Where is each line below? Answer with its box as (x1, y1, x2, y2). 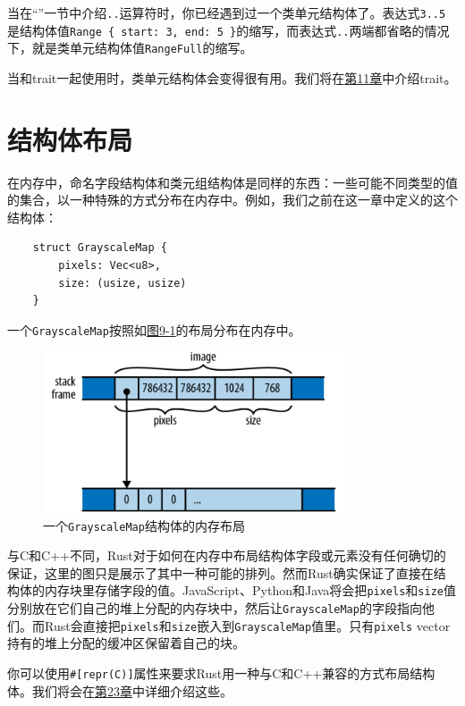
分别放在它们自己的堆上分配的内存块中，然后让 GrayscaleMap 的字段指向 (7, 599, 422, 618)
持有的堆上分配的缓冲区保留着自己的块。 (7, 634, 245, 652)
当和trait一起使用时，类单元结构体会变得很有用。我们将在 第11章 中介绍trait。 (7, 68, 457, 87)
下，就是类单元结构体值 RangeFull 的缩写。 (7, 38, 253, 57)
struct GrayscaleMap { (32, 241, 167, 255)
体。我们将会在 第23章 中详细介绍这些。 (7, 681, 232, 700)
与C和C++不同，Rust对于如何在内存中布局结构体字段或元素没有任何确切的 (7, 546, 446, 565)
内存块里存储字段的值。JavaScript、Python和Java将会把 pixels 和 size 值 (44, 581, 456, 600)
